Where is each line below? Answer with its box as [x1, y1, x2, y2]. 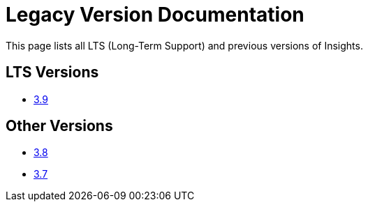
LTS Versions [6, 63, 99, 82]
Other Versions [6, 117, 113, 135]
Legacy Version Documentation [6, 3, 304, 26]
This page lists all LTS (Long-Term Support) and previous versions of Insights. [6, 39, 363, 52]
